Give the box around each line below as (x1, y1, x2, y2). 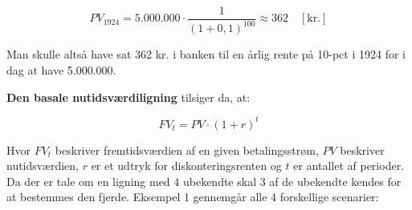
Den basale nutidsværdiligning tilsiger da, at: (6, 88, 251, 105)
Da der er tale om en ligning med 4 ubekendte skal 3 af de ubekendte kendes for (6, 172, 402, 189)
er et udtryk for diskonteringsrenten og (91, 157, 282, 174)
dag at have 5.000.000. (6, 62, 116, 78)
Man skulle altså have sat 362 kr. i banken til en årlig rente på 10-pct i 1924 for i (6, 46, 406, 63)
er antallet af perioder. (293, 157, 405, 174)
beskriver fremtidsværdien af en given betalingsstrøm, (55, 141, 319, 158)
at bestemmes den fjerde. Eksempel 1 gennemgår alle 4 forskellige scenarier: (6, 188, 379, 205)
